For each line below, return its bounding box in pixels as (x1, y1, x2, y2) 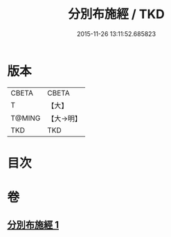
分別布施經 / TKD (68, 6, 165, 22)
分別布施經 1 (7, 219, 60, 231)
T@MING (10, 113, 41, 123)
